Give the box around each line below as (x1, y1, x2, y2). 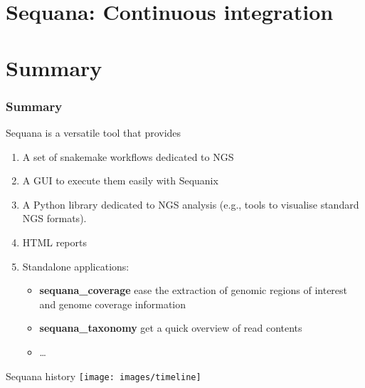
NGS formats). (22, 211, 87, 226)
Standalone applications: (22, 258, 129, 273)
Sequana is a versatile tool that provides (6, 125, 181, 140)
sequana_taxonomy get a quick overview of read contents (39, 320, 302, 335)
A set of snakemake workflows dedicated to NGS (22, 149, 234, 164)
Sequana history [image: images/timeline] (6, 368, 201, 383)
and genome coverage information (39, 296, 186, 311)
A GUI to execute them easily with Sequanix (22, 173, 218, 188)
